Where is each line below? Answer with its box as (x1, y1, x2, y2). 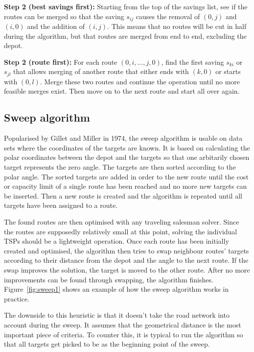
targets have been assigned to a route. (4, 200, 118, 210)
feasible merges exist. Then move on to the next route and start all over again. (4, 86, 240, 96)
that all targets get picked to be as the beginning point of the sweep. (4, 339, 210, 349)
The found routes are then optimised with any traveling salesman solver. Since (4, 217, 239, 227)
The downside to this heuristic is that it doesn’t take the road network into (4, 310, 230, 320)
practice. (4, 293, 30, 303)
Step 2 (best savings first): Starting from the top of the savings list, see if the (4, 1, 248, 11)
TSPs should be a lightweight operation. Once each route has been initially (4, 236, 229, 246)
